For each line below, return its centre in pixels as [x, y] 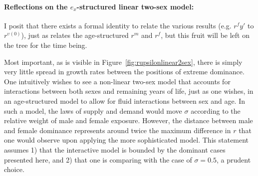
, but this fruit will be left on [205, 35]
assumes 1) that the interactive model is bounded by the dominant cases [115, 149]
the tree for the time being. [46, 45]
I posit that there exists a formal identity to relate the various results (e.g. [118, 25]
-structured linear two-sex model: [135, 6]
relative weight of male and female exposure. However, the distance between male [129, 120]
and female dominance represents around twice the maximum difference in [118, 130]
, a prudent [234, 159]
